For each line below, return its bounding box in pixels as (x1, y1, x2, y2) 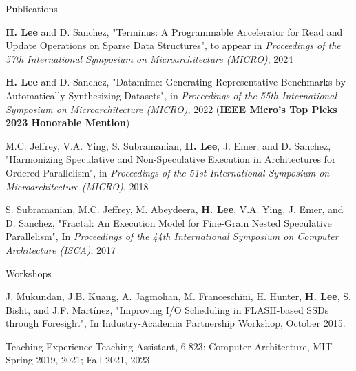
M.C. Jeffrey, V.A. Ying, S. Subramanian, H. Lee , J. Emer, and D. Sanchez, (6, 138, 331, 152)
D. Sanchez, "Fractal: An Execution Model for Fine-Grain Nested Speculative (6, 215, 332, 230)
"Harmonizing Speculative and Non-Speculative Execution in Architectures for (6, 152, 336, 166)
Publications (6, 1, 58, 15)
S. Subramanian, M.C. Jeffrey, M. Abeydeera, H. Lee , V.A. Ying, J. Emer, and (6, 202, 344, 217)
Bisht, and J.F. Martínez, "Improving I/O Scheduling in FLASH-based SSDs (6, 302, 329, 317)
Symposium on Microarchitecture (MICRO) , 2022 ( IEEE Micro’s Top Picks (6, 101, 337, 116)
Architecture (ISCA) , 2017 (6, 242, 116, 257)
